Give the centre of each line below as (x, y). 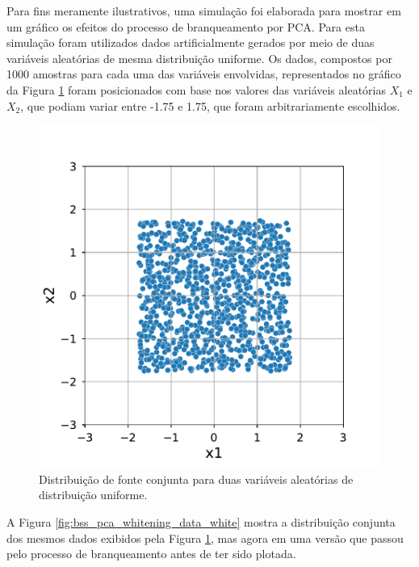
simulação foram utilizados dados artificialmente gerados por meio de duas (191, 42)
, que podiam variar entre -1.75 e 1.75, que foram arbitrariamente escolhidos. (210, 105)
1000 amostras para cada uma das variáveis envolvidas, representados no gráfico (204, 74)
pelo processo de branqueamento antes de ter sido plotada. (151, 554)
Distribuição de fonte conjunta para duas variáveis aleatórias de (196, 479)
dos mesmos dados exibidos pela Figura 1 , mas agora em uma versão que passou (205, 538)
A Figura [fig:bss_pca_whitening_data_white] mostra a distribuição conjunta (201, 521)
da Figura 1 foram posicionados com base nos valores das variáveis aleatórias (196, 89)
